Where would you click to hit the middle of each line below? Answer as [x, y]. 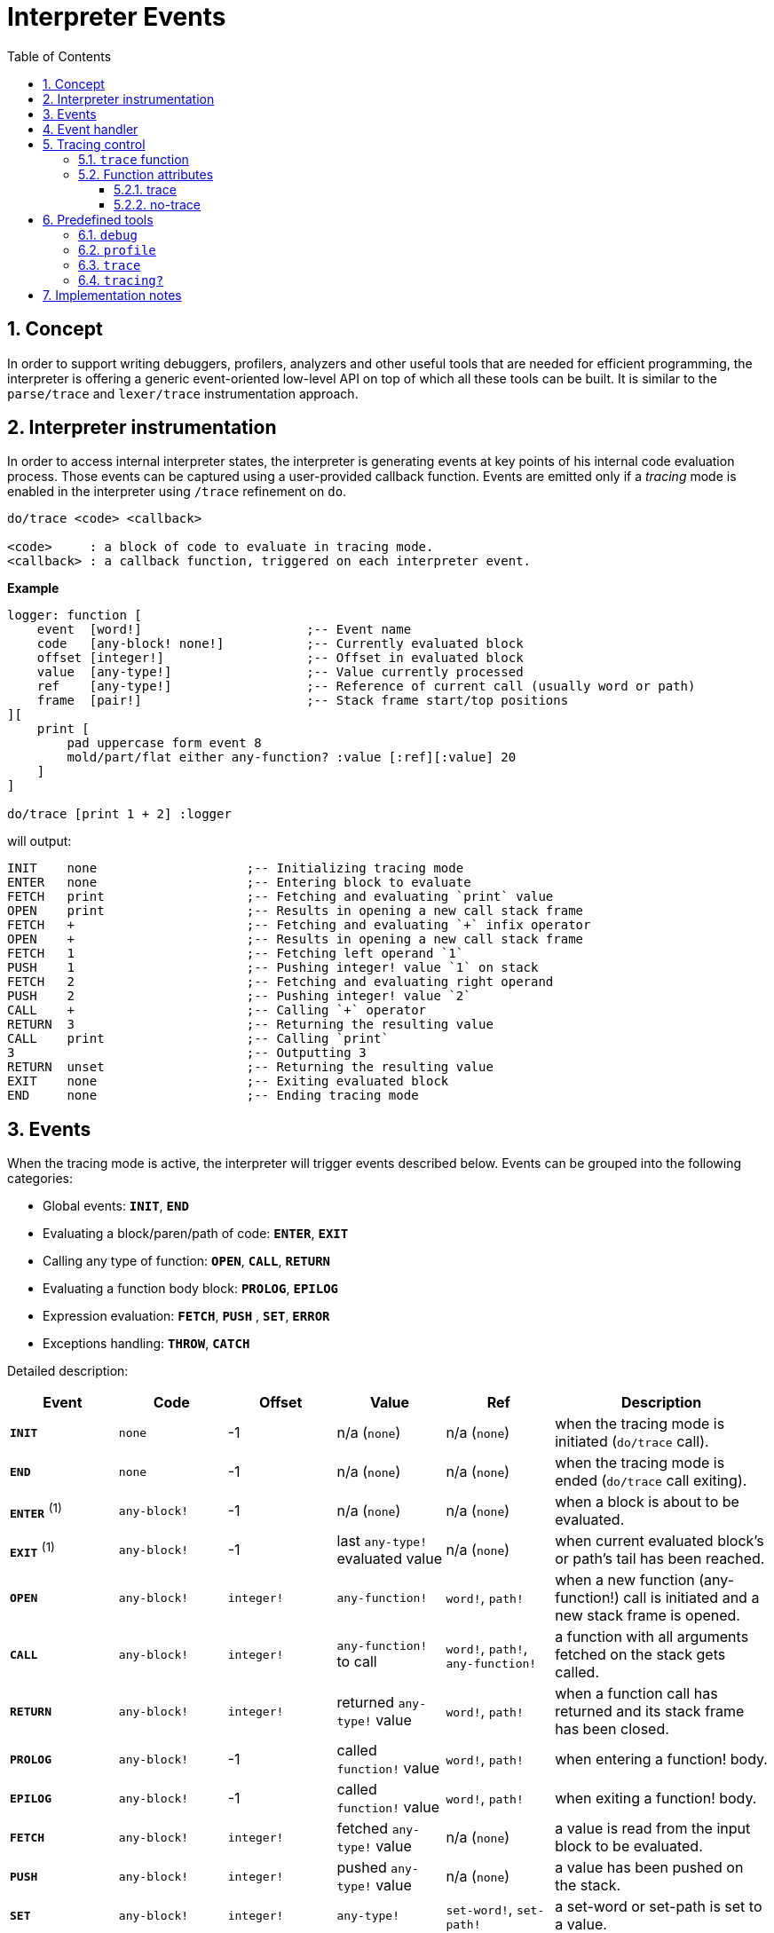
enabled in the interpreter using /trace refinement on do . [177, 492]
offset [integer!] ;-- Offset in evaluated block [280, 658]
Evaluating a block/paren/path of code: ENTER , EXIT [196, 1234]
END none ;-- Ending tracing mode [213, 1096]
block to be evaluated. [629, 1846]
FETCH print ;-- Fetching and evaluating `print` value [280, 897]
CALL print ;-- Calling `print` [198, 1039]
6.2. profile [117, 249]
